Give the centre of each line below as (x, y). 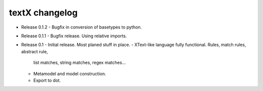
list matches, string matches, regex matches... (80, 62)
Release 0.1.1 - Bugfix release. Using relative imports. (74, 36)
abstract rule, (35, 51)
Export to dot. (47, 80)
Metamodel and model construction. (70, 74)
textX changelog (43, 13)
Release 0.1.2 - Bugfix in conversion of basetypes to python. (82, 27)
